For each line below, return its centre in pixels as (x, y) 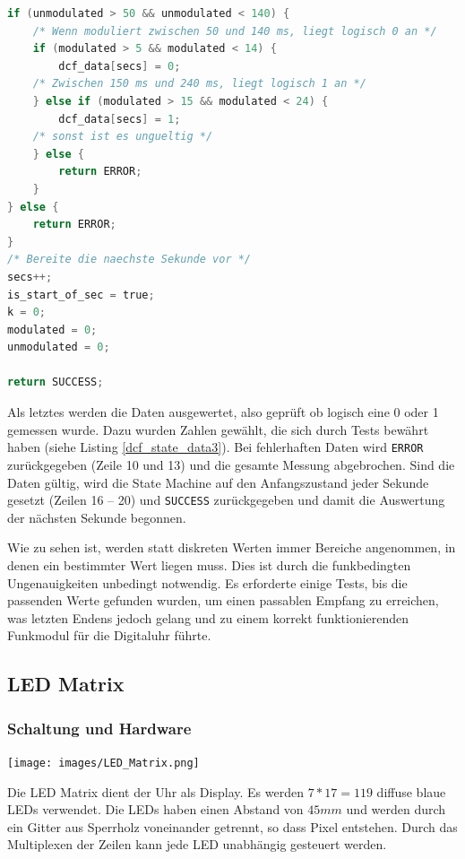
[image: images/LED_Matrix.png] (103, 763)
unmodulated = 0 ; (59, 347)
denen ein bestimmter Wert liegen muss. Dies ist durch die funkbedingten (209, 564)
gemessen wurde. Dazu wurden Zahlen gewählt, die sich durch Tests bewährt (218, 429)
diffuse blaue (411, 791)
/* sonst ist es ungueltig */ (123, 137)
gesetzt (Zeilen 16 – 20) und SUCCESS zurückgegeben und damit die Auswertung (226, 500)
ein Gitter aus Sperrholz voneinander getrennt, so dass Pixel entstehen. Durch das (232, 826)
